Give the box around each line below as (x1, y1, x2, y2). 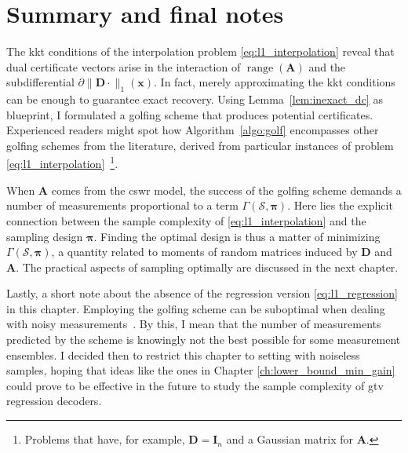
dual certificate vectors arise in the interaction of (6, 58, 241, 75)
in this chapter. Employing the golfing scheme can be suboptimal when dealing (6, 300, 385, 316)
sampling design (6, 228, 83, 244)
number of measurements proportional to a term (6, 197, 239, 214)
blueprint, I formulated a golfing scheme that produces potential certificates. (6, 106, 373, 122)
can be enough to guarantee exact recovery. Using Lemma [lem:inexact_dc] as (6, 91, 383, 108)
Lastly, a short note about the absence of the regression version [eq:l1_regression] (6, 285, 398, 301)
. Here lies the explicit (287, 197, 393, 214)
